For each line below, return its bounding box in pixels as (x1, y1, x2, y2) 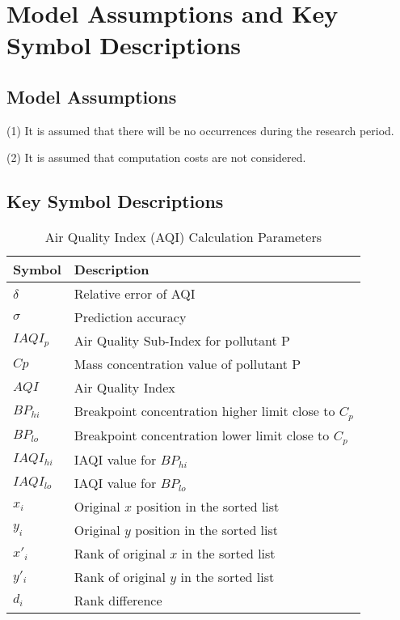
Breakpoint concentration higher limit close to (74, 401, 335, 421)
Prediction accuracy (74, 308, 187, 327)
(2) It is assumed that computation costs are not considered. (6, 149, 306, 166)
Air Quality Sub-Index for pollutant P (74, 331, 290, 350)
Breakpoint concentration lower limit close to (74, 426, 330, 445)
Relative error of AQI (74, 284, 196, 304)
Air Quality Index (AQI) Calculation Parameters (44, 227, 322, 247)
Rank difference (74, 591, 162, 610)
